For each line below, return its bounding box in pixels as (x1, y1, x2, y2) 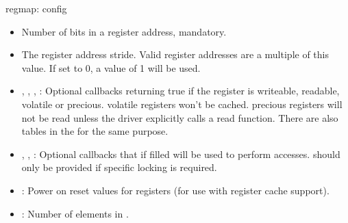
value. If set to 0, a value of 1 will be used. (21, 60, 201, 75)
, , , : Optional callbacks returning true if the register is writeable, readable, (21, 83, 340, 98)
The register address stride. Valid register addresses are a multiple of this (21, 47, 329, 62)
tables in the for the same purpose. (21, 124, 169, 138)
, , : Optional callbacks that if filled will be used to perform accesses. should (21, 146, 340, 161)
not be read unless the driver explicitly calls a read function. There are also (21, 110, 338, 124)
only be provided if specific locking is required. (21, 160, 217, 174)
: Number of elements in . (21, 206, 129, 220)
